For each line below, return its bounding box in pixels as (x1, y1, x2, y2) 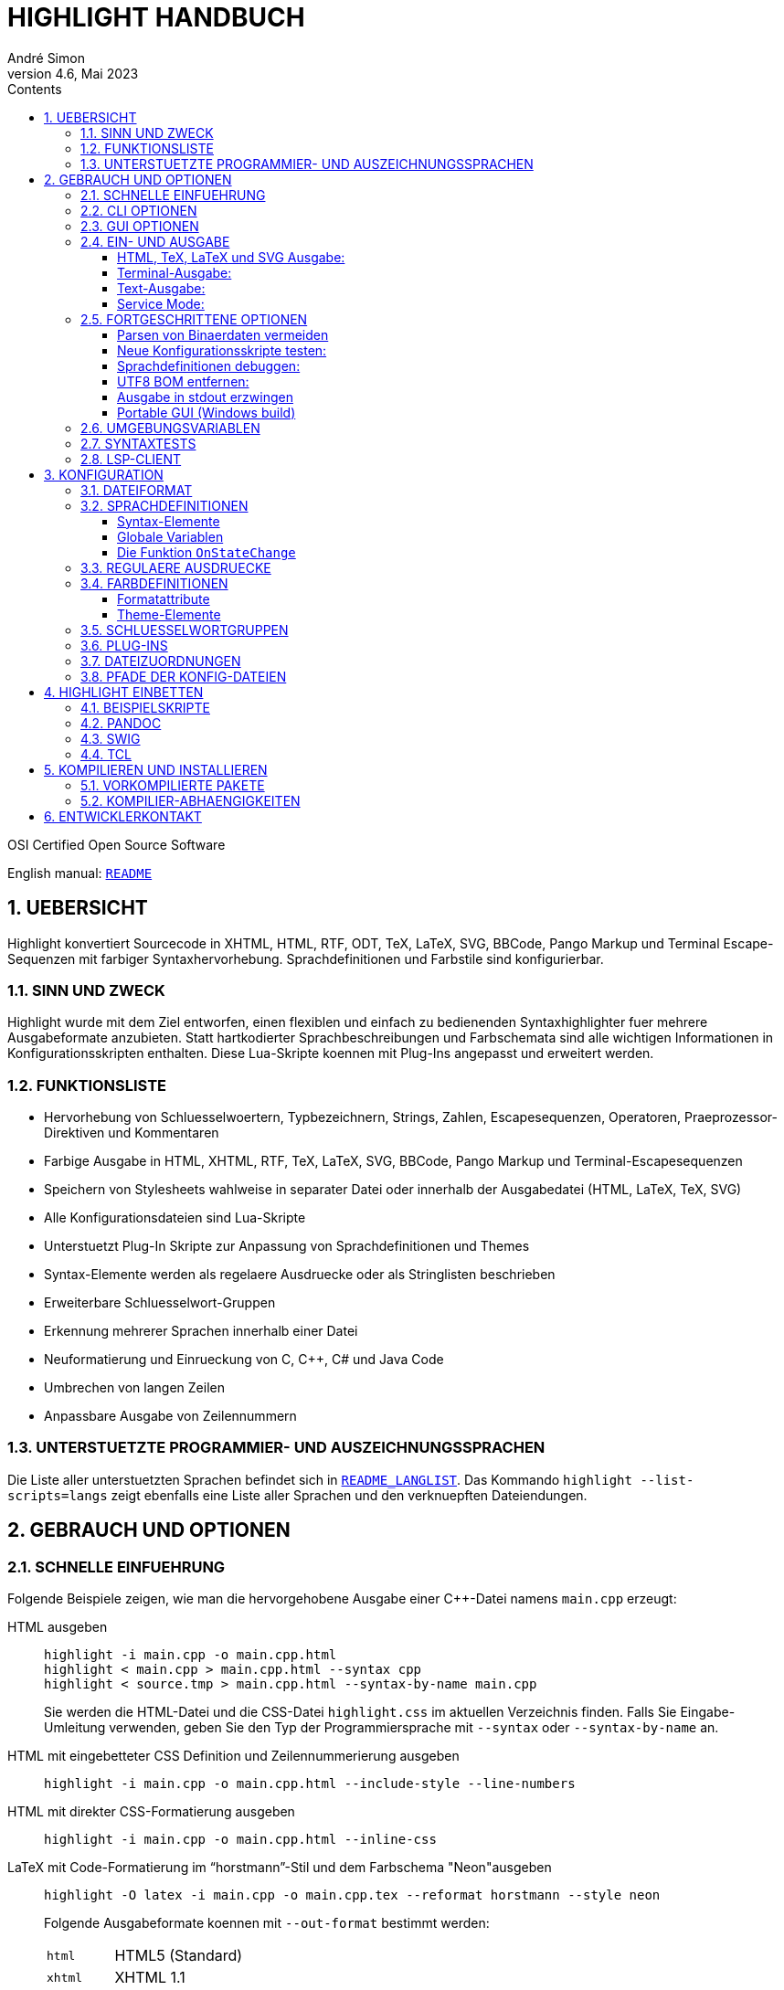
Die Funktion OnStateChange (117, 544, 296, 560)
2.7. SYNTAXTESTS (80, 435, 196, 451)
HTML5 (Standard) (114, 1946, 243, 1965)
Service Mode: (117, 295, 205, 312)
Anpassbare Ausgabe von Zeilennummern (44, 1408, 297, 1424)
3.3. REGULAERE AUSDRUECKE (80, 559, 271, 576)
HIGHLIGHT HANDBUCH (7, 2, 305, 33)
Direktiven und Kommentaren (44, 1125, 219, 1141)
